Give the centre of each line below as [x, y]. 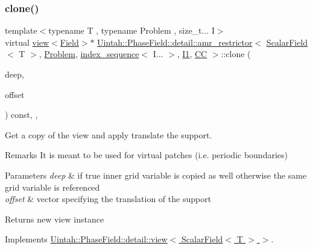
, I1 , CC [192, 54]
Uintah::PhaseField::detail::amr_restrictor [175, 42]
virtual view [27, 42]
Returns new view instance [55, 219]
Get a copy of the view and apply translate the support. [109, 134]
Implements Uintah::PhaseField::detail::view [86, 239]
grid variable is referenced [52, 187]
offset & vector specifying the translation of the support [108, 199]
